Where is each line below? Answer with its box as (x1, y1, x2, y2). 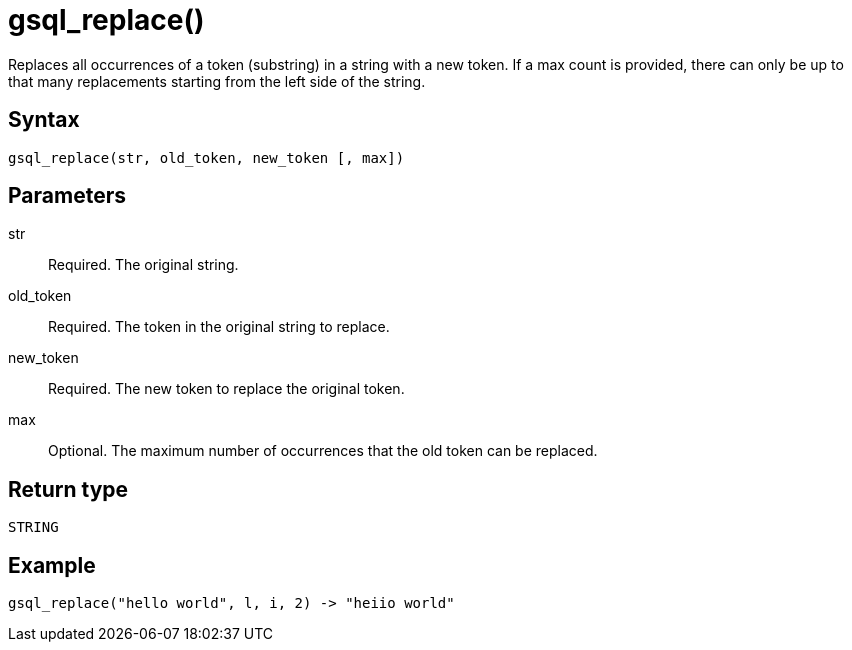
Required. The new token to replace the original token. (48, 380, 405, 398)
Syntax (8, 107, 80, 133)
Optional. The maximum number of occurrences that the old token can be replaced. (48, 442, 598, 460)
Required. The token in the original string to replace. (48, 318, 390, 336)
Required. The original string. (48, 256, 239, 274)
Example (8, 552, 96, 578)
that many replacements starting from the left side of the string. (8, 72, 426, 90)
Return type (8, 476, 129, 502)
